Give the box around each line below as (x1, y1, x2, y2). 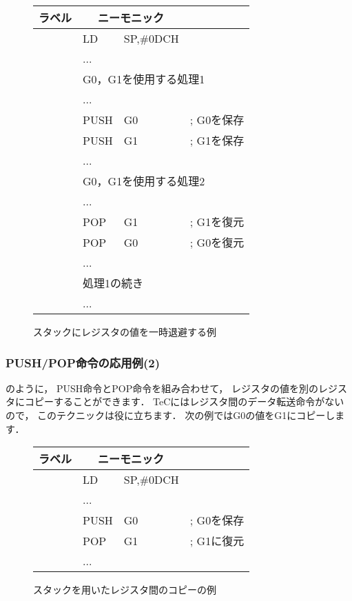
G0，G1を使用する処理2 (83, 173, 205, 189)
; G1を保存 (189, 132, 245, 148)
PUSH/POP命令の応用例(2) (6, 354, 160, 371)
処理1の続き (83, 275, 144, 291)
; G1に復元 (189, 533, 245, 549)
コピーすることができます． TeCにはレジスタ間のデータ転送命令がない (24, 394, 344, 409)
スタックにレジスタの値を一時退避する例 (33, 325, 216, 338)
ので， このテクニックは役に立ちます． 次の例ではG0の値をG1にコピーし (6, 408, 335, 422)
